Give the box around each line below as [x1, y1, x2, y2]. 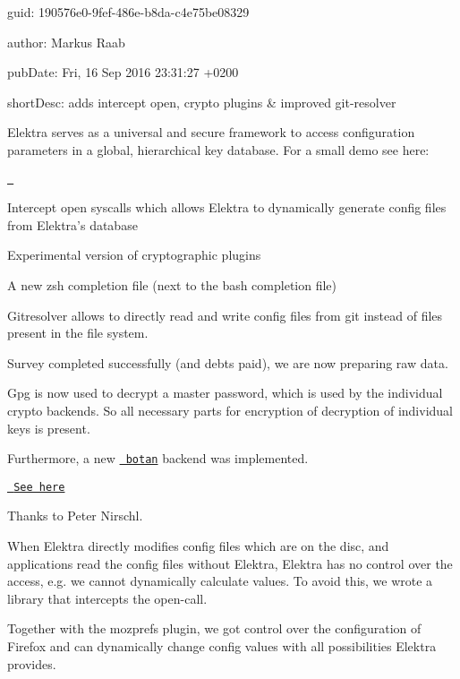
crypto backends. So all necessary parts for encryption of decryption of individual [7, 400, 453, 419]
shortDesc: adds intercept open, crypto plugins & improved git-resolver [7, 92, 396, 111]
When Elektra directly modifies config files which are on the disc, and [7, 537, 389, 555]
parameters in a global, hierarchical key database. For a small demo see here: [7, 140, 430, 159]
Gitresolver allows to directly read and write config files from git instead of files [7, 305, 443, 324]
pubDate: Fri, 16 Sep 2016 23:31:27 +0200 [7, 63, 239, 82]
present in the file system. [7, 323, 149, 342]
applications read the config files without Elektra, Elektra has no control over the [7, 554, 453, 572]
